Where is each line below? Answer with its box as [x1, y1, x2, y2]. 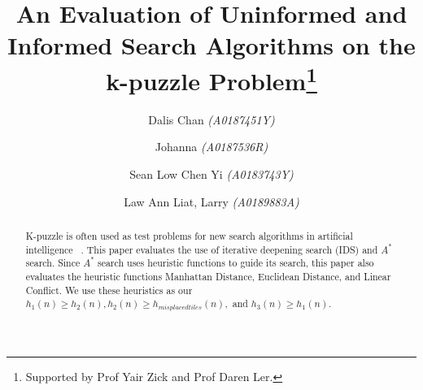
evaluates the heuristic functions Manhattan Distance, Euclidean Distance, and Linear [25, 270, 391, 284]
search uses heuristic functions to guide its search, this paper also [97, 256, 374, 270]
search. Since [25, 256, 81, 270]
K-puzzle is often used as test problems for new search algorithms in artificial [25, 229, 353, 242]
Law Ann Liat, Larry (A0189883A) [124, 193, 299, 210]
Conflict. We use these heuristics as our [25, 283, 193, 297]
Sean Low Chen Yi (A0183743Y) [129, 166, 294, 183]
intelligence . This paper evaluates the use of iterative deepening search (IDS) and [25, 242, 378, 256]
